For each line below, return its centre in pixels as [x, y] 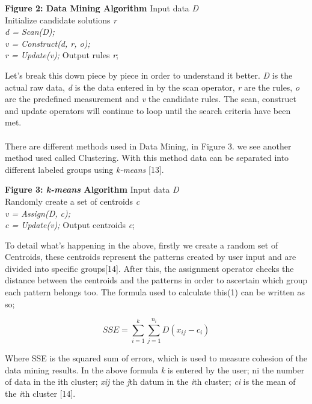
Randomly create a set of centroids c [72, 201]
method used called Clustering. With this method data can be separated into [147, 158]
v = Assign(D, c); [38, 213]
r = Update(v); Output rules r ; [62, 55]
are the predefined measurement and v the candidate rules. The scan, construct [151, 99]
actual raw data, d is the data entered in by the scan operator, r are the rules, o [152, 87]
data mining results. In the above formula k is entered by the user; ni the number [155, 369]
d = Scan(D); [30, 32]
